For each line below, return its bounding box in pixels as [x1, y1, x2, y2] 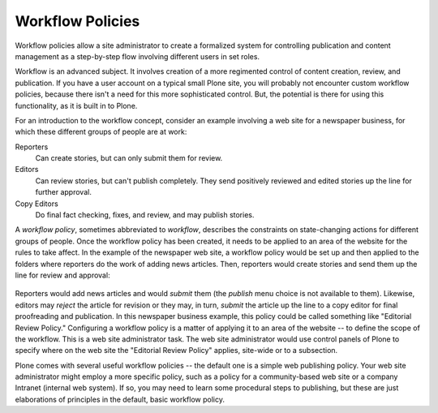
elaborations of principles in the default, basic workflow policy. [15, 394, 225, 404]
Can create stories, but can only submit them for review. [35, 153, 223, 163]
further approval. [35, 187, 92, 197]
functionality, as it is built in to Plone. [15, 101, 138, 110]
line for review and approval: [15, 270, 110, 280]
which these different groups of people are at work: [15, 127, 187, 137]
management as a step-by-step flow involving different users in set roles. [15, 51, 260, 61]
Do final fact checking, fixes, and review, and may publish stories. [35, 210, 255, 220]
